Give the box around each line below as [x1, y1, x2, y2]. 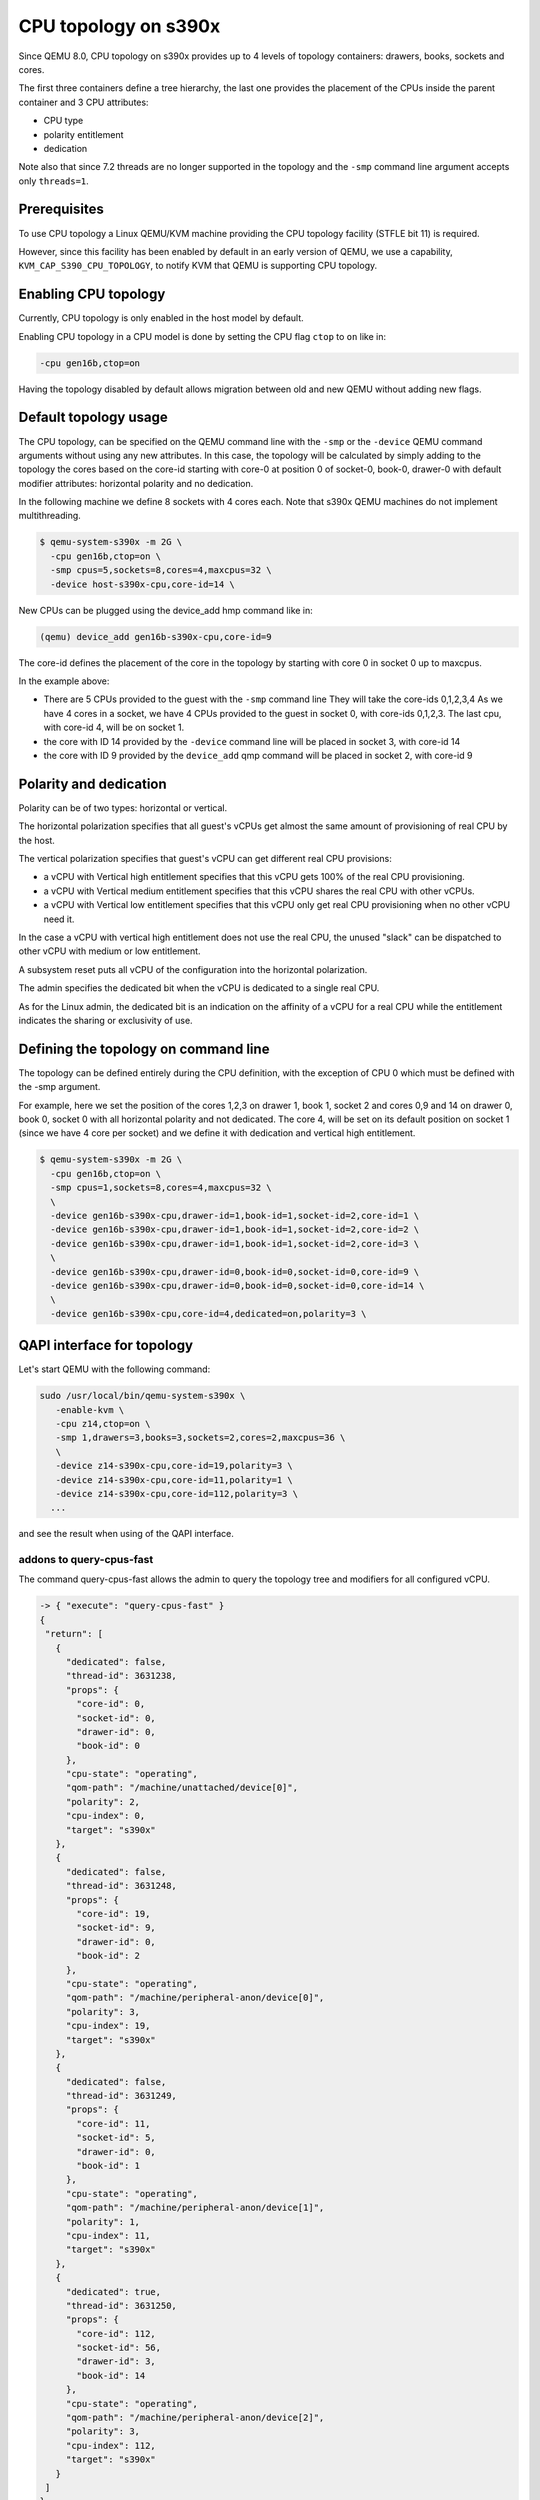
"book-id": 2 [76, 1950, 140, 1962]
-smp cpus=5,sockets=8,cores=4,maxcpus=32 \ [50, 565, 272, 576]
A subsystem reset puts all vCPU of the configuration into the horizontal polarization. [18, 963, 368, 975]
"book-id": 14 [76, 2370, 146, 2381]
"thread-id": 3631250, [65, 2300, 177, 2311]
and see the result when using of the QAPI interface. [18, 1528, 234, 1540]
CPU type [43, 115, 84, 127]
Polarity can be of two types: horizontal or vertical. [18, 801, 228, 814]
